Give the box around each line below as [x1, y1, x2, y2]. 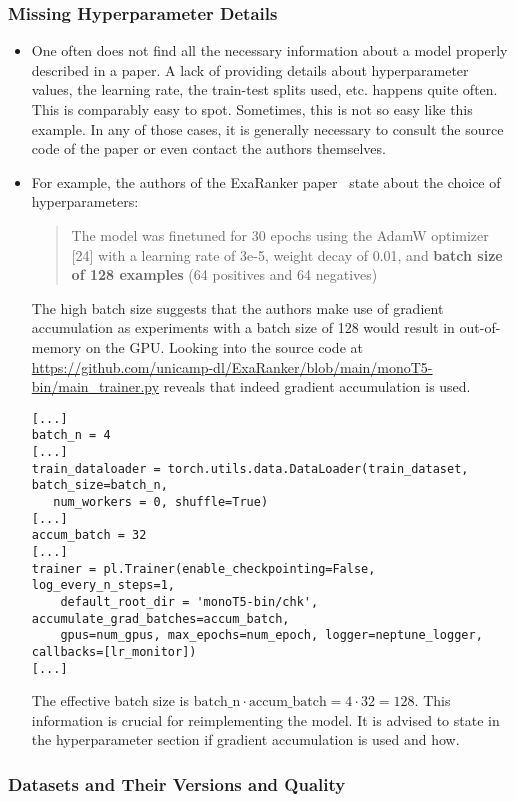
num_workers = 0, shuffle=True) [53, 495, 269, 509]
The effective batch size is [31, 690, 190, 711]
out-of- [459, 317, 501, 338]
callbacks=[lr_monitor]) [31, 644, 197, 659]
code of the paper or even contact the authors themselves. [31, 138, 386, 159]
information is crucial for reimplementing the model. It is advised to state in [31, 709, 500, 730]
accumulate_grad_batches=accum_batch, [31, 611, 290, 626]
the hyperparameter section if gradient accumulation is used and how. [31, 729, 460, 750]
